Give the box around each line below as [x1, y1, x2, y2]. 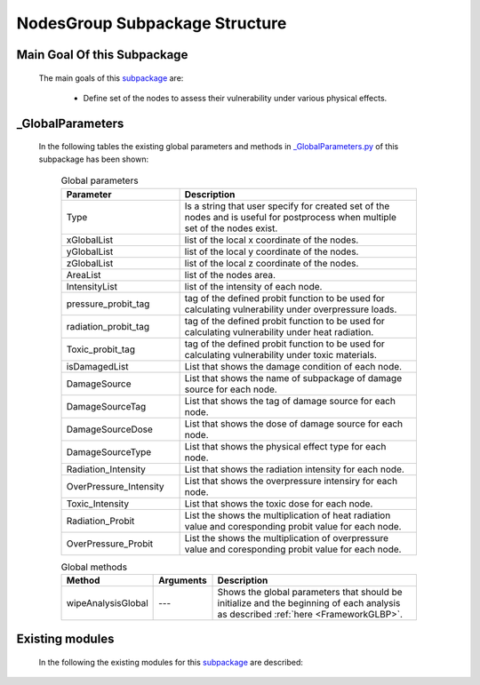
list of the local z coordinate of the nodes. [184, 257, 359, 269]
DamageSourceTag [66, 400, 147, 412]
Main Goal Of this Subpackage [16, 47, 188, 62]
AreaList [66, 268, 101, 281]
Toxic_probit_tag [66, 343, 136, 355]
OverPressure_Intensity [66, 480, 164, 492]
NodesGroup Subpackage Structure [16, 13, 287, 33]
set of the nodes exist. [184, 222, 278, 235]
